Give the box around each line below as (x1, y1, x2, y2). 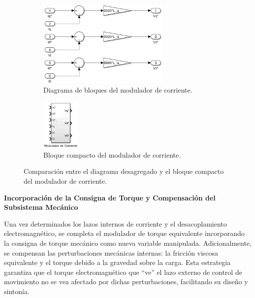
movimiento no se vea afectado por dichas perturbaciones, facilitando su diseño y (4, 276, 248, 287)
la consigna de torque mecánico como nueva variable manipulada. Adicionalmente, (4, 238, 252, 248)
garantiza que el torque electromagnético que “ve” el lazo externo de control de (4, 266, 242, 277)
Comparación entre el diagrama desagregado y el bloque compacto (24, 166, 224, 176)
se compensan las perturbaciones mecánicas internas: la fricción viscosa (4, 247, 219, 258)
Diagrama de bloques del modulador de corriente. (43, 85, 192, 95)
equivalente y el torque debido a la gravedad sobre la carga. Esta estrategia (4, 257, 231, 267)
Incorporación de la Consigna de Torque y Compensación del (4, 192, 216, 202)
